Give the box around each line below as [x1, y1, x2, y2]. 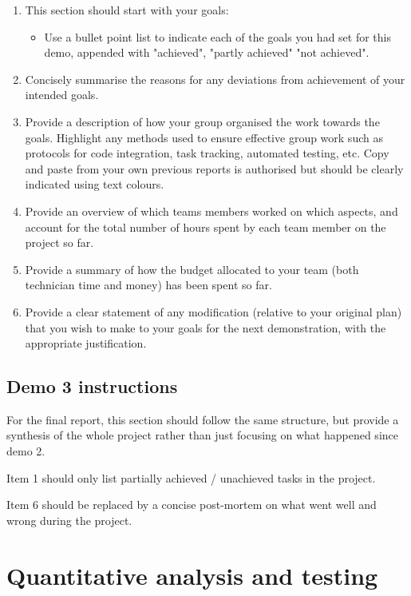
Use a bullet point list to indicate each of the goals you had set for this [44, 28, 391, 45]
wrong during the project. [6, 511, 132, 528]
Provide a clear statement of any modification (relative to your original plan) [25, 303, 402, 320]
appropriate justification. [25, 335, 147, 352]
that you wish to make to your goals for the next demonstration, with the [25, 319, 386, 336]
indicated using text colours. [25, 176, 164, 193]
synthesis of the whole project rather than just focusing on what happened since [6, 427, 398, 443]
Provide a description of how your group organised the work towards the [25, 113, 380, 129]
